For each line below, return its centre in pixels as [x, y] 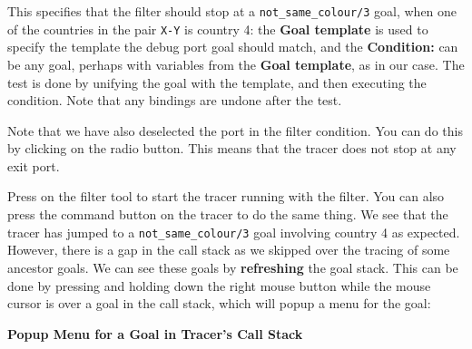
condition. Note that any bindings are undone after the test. [175, 100]
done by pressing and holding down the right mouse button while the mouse [219, 285]
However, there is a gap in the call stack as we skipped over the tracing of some [229, 250]
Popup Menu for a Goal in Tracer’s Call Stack [155, 333]
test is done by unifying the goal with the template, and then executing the [217, 82]
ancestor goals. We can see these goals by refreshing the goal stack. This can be [233, 267]
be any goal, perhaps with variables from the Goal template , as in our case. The [236, 64]
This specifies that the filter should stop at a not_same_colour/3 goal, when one [232, 11]
